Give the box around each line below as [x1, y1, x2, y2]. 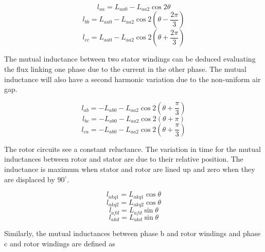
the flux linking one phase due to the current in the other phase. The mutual [4, 64, 246, 74]
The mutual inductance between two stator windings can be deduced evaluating [4, 53, 256, 64]
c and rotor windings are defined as [4, 238, 115, 248]
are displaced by [4, 173, 55, 184]
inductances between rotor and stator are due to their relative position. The [4, 153, 243, 164]
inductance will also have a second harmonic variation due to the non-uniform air [4, 73, 261, 84]
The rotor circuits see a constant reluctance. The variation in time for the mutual [4, 143, 261, 154]
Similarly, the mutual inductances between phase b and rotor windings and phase [4, 228, 261, 239]
